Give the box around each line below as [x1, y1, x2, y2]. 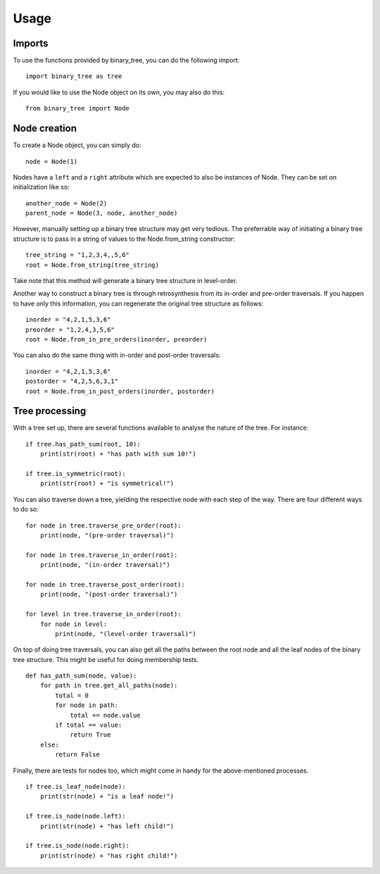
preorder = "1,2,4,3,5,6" [25, 325, 115, 334]
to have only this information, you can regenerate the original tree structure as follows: [13, 299, 264, 308]
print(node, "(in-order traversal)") [39, 561, 170, 569]
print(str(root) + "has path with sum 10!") [39, 450, 196, 458]
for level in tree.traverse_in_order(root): [25, 610, 182, 618]
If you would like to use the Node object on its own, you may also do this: [13, 88, 225, 96]
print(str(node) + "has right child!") [39, 851, 178, 859]
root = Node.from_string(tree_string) [25, 261, 160, 269]
